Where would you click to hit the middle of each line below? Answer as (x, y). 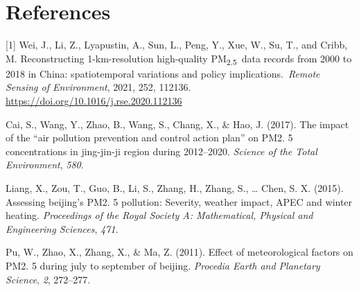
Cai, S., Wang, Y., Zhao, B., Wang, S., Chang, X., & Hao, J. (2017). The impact (177, 124)
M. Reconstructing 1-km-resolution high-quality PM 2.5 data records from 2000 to (179, 59)
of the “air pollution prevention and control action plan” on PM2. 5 (149, 138)
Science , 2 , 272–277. (48, 279)
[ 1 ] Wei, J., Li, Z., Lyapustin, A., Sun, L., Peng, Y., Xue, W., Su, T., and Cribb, (177, 45)
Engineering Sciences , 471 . (62, 228)
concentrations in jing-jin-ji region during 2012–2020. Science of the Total (161, 151)
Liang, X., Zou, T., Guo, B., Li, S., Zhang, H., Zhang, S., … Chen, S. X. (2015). (175, 188)
